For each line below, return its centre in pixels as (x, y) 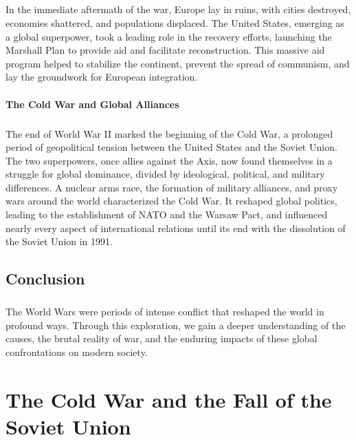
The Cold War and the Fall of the (169, 399)
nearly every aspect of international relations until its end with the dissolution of (176, 228)
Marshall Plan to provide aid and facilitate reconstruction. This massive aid (165, 50)
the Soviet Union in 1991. (59, 241)
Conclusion (45, 279)
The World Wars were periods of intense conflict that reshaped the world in (165, 311)
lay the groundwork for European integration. (102, 77)
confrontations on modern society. (77, 352)
